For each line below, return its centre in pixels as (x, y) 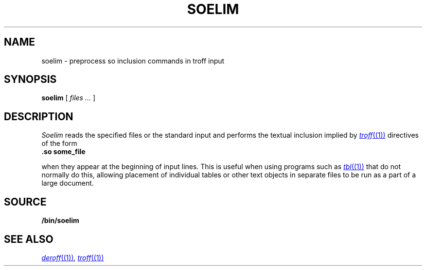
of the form (59, 143)
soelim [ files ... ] (69, 98)
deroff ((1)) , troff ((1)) (73, 257)
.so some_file (63, 152)
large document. (68, 183)
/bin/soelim (60, 221)
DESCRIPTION (39, 116)
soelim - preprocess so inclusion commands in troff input (133, 61)
